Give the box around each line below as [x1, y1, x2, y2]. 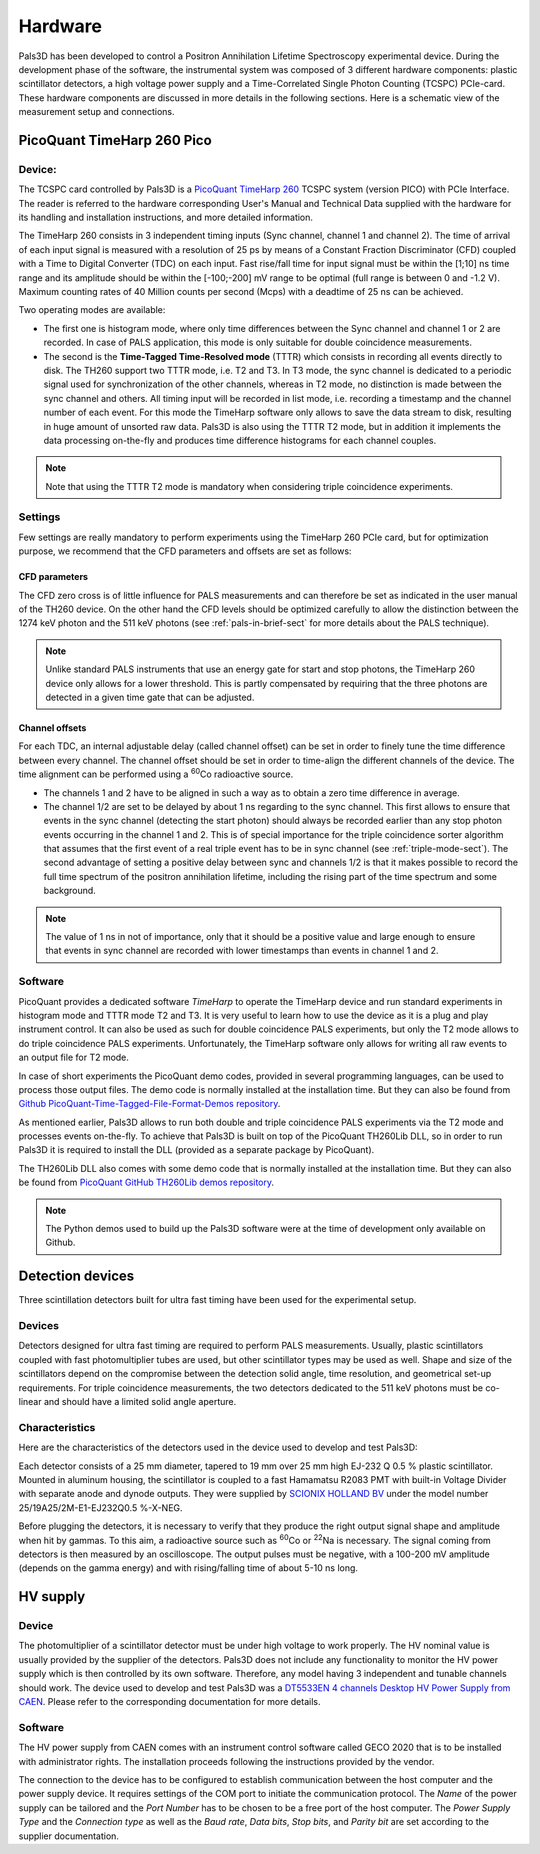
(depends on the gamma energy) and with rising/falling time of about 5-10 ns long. [18, 1562, 359, 1574]
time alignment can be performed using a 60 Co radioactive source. [18, 766, 294, 780]
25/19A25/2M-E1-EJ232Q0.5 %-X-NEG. [18, 1501, 184, 1514]
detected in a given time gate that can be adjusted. [45, 691, 255, 703]
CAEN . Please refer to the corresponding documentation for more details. [18, 1696, 321, 1708]
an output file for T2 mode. [18, 1051, 130, 1064]
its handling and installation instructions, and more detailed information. [18, 211, 314, 224]
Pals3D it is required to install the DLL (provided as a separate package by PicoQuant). [18, 1144, 375, 1156]
